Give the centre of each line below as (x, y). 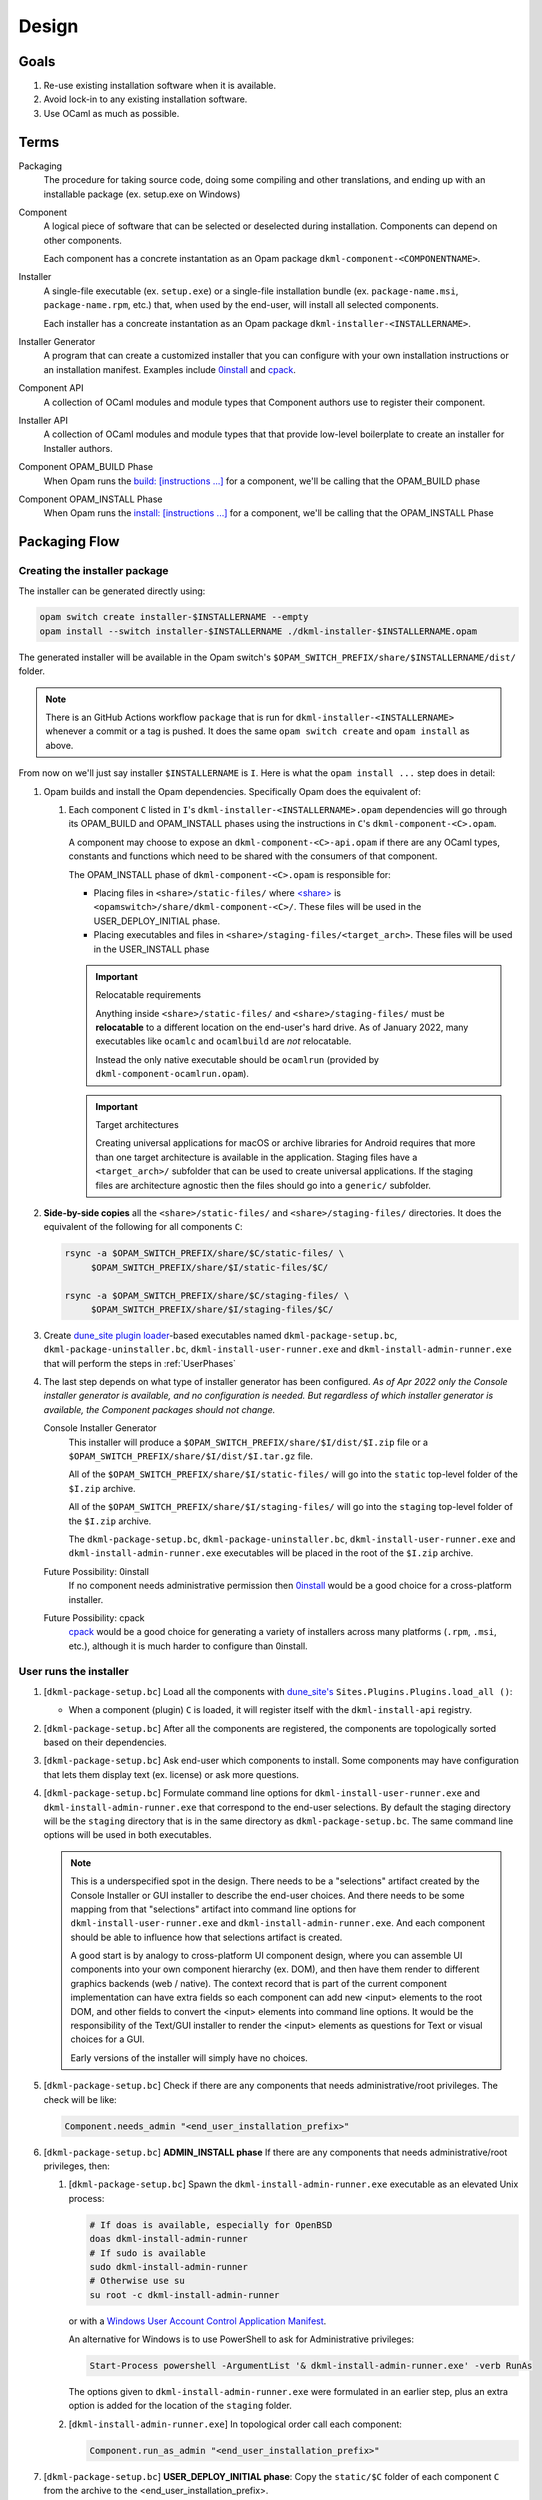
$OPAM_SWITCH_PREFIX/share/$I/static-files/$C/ (209, 1267)
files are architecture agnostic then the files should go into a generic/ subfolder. (263, 1185)
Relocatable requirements (148, 995)
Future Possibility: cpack (94, 1617)
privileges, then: (76, 2166)
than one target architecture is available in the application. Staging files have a (256, 1157)
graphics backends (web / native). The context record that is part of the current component (258, 1983)
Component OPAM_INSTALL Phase (90, 499)
